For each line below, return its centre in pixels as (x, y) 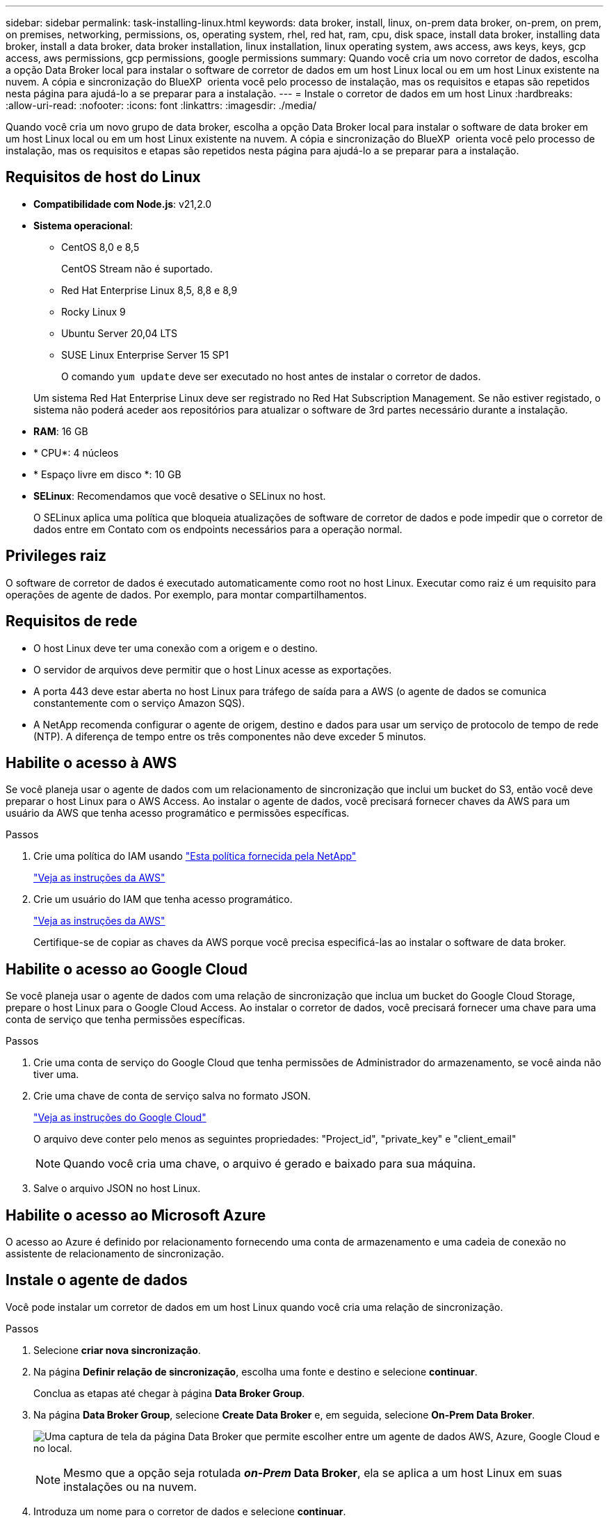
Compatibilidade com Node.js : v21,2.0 (123, 204)
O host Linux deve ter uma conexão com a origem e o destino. (176, 648)
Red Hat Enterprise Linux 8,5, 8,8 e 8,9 (149, 290)
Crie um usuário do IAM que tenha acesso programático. (163, 899)
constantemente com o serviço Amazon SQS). (139, 703)
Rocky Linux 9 (94, 311)
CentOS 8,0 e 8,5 (100, 247)
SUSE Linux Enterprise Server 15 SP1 (145, 354)
